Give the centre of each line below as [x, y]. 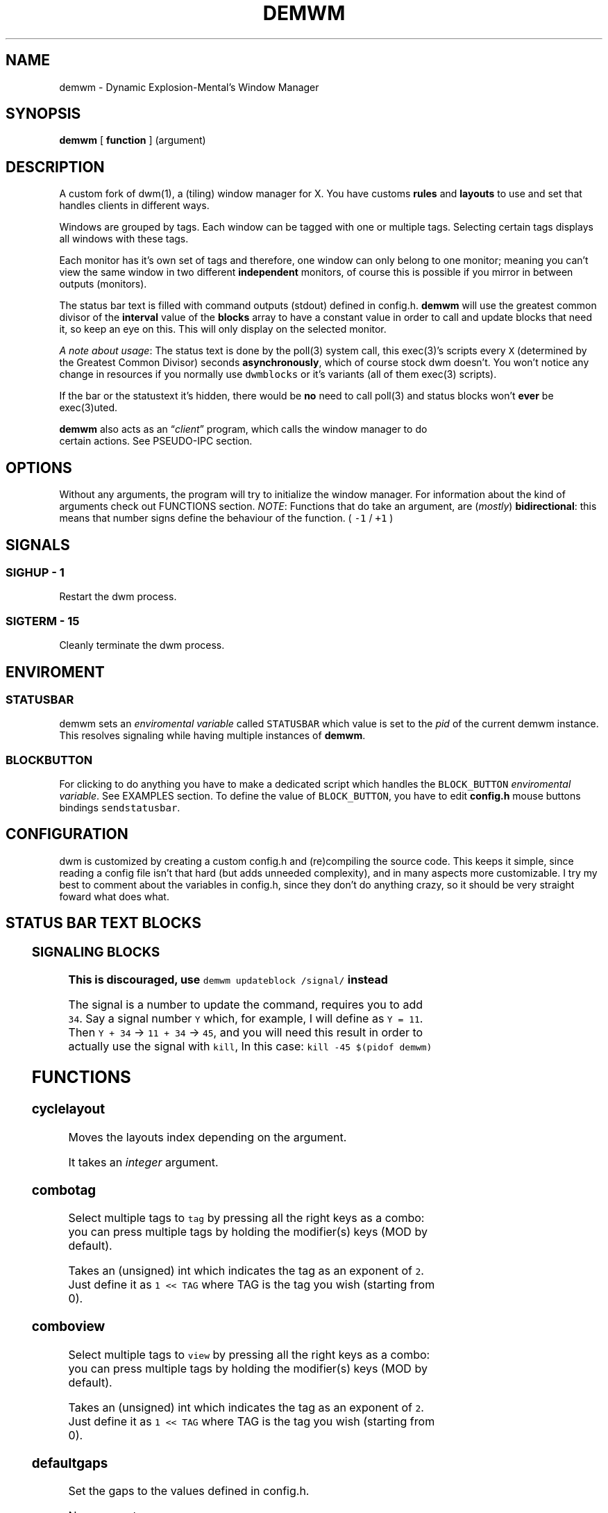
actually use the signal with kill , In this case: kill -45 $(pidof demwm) [250, 1047]
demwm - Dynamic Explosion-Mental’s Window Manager [189, 87]
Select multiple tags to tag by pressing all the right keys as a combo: [246, 1218]
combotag [64, 1190]
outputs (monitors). [103, 284]
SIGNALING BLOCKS [96, 952]
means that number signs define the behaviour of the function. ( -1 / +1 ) [226, 518]
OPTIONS [39, 468]
